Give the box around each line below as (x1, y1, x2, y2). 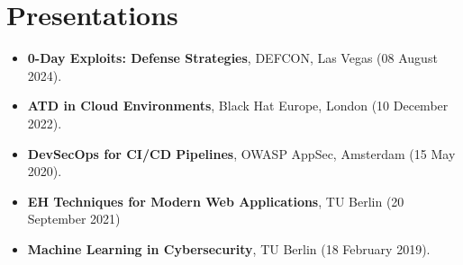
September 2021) (27, 209, 121, 228)
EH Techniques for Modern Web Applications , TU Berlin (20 (27, 191, 404, 210)
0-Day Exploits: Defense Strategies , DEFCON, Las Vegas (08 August (27, 49, 438, 67)
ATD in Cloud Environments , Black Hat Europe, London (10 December (27, 96, 449, 115)
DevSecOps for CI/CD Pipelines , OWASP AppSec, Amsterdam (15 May (27, 144, 456, 163)
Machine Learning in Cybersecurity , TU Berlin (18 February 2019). (27, 239, 431, 258)
